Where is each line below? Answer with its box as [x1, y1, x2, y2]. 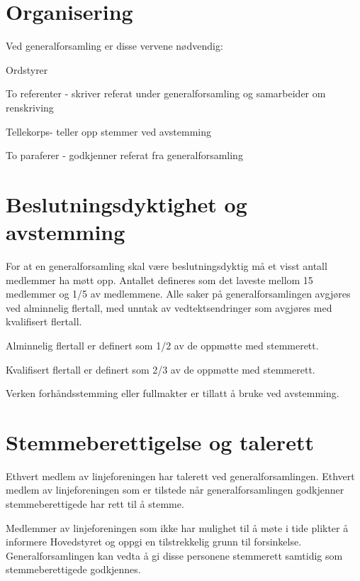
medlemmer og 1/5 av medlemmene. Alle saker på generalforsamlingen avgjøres [6, 286, 351, 301]
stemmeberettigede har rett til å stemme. [6, 496, 184, 511]
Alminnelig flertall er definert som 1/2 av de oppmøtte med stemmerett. [6, 337, 319, 352]
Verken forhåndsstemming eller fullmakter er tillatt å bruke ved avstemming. [6, 386, 339, 401]
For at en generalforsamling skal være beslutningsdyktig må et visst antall [6, 259, 327, 273]
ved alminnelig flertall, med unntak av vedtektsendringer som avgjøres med [6, 300, 332, 315]
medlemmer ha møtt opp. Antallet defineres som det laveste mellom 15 [6, 272, 313, 287]
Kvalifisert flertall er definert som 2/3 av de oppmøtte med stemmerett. [6, 362, 315, 376]
